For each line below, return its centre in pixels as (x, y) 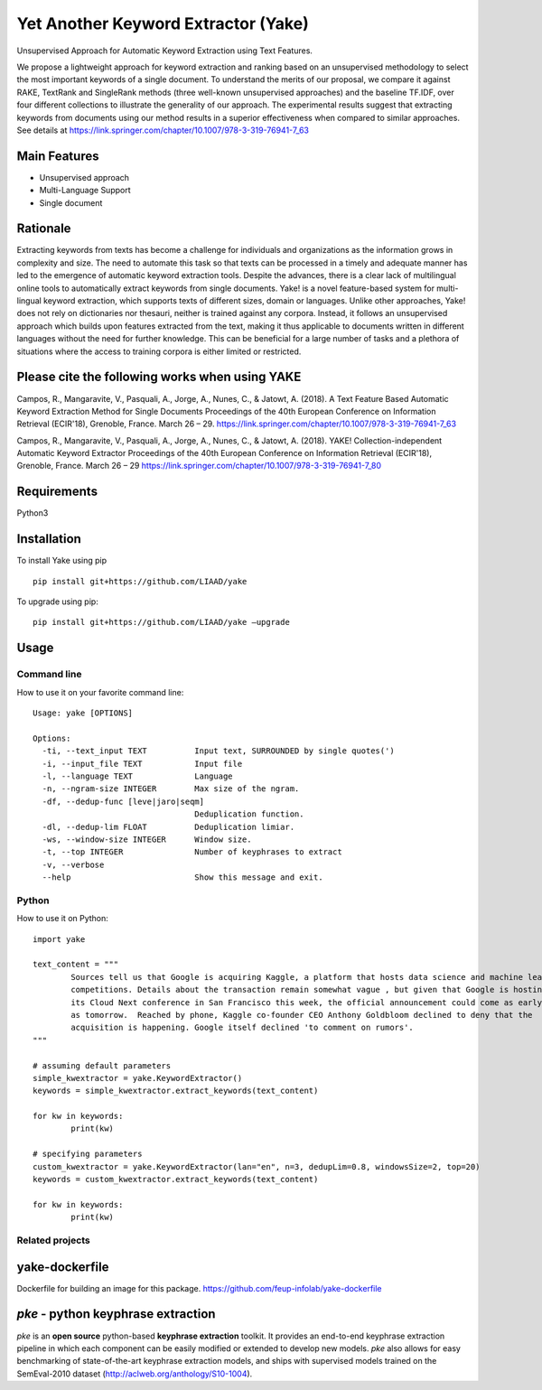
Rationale (44, 229)
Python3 (33, 513)
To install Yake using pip (62, 561)
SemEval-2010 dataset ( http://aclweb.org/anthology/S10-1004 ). (135, 1374)
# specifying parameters (88, 1154)
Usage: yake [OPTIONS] (83, 713)
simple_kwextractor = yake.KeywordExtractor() (138, 1078)
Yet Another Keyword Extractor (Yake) (163, 23)
